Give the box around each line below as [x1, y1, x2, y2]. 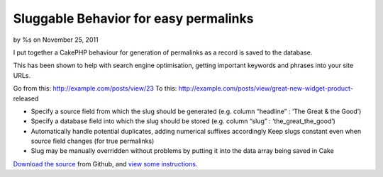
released [13, 94, 39, 103]
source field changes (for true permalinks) [30, 137, 155, 145]
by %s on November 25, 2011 [13, 35, 99, 44]
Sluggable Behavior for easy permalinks [13, 11, 254, 26]
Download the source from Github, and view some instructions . [13, 159, 198, 168]
